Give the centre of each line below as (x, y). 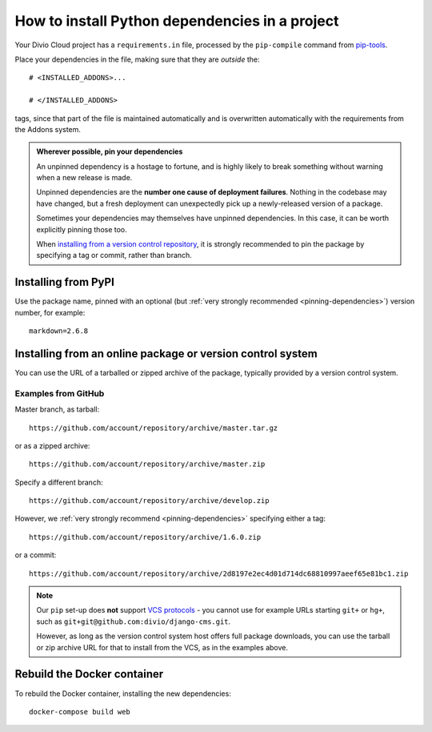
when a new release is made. (84, 178)
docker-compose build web (80, 712)
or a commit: (36, 555)
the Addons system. (48, 129)
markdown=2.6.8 (59, 331)
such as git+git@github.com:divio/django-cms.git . (134, 621)
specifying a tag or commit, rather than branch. (114, 255)
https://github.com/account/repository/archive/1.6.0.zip (145, 537)
